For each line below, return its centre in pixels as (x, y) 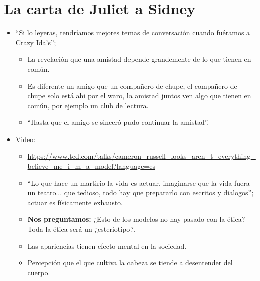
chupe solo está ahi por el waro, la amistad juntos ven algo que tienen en (139, 96)
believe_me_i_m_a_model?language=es (91, 166)
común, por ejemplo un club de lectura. (88, 105)
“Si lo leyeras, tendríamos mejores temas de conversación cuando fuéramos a (133, 32)
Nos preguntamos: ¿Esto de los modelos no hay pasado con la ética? (136, 219)
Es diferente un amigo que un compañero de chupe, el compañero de (132, 86)
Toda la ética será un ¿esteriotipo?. (81, 229)
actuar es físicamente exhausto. (75, 202)
